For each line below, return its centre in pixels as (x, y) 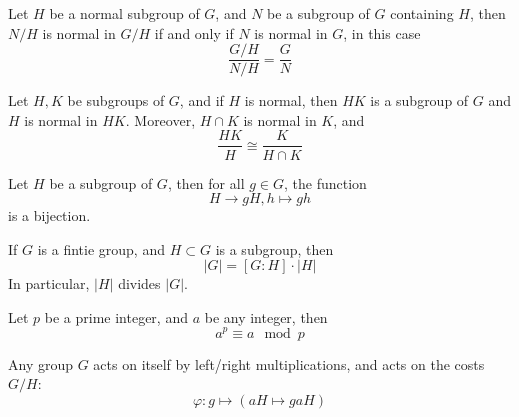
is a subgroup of (419, 100)
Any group (41, 363)
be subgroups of (116, 100)
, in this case (382, 32)
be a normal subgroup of (124, 13)
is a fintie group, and (101, 248)
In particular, (49, 283)
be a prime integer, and (116, 316)
